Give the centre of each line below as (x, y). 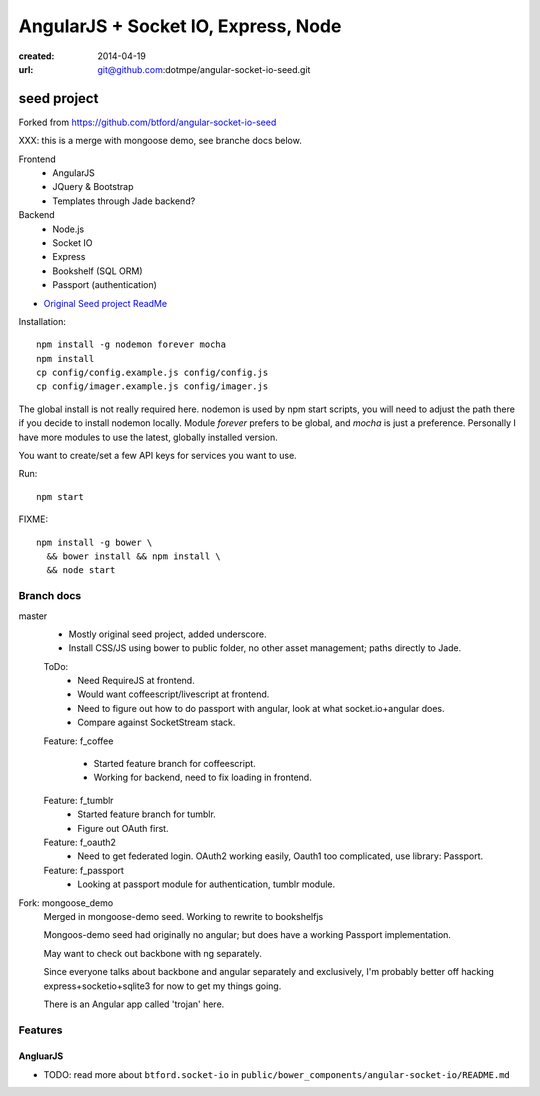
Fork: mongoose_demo (66, 902)
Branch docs (50, 596)
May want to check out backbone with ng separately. (152, 953)
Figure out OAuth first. (123, 828)
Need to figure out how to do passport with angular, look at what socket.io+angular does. (261, 708)
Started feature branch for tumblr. (147, 814)
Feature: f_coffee (78, 741)
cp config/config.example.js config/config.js (152, 373)
